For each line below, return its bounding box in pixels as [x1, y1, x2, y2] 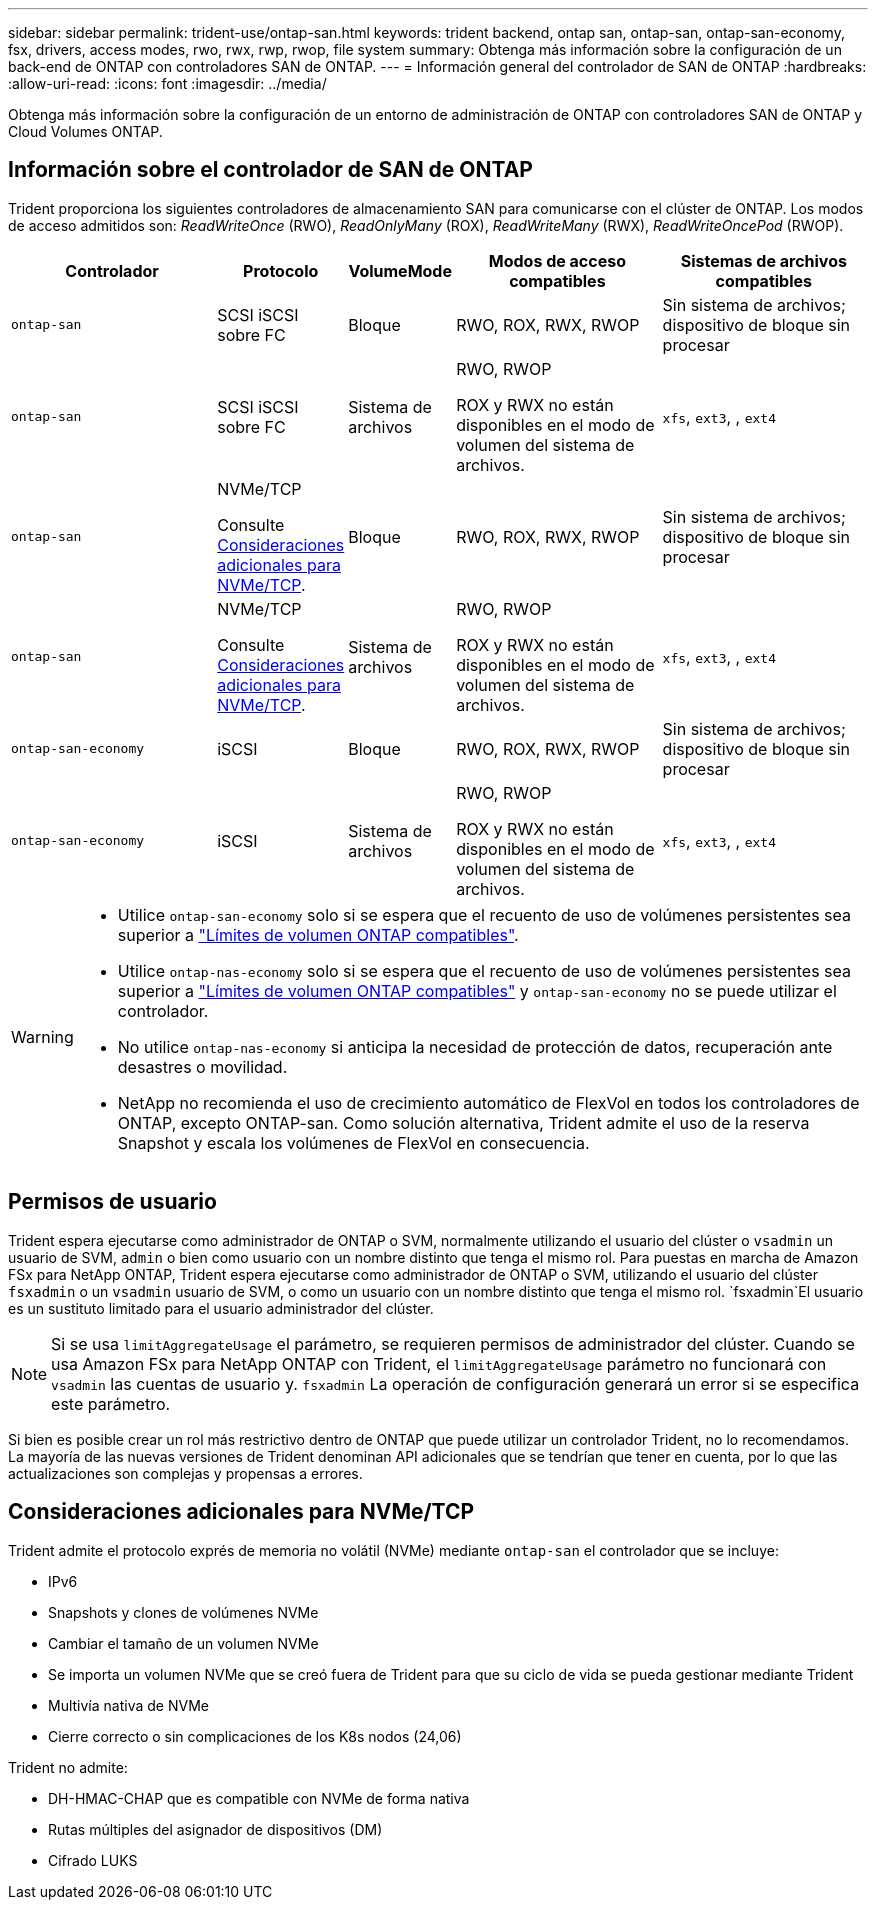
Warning [11, 1026, 74, 1047]
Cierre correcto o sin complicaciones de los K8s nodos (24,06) [48, 1727, 462, 1745]
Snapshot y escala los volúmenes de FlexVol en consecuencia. [117, 1132, 590, 1153]
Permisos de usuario [8, 1189, 217, 1215]
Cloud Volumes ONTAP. [8, 123, 163, 140]
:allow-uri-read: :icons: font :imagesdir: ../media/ [8, 75, 327, 92]
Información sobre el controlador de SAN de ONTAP [8, 157, 533, 183]
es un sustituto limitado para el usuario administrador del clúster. [8, 1299, 434, 1317]
